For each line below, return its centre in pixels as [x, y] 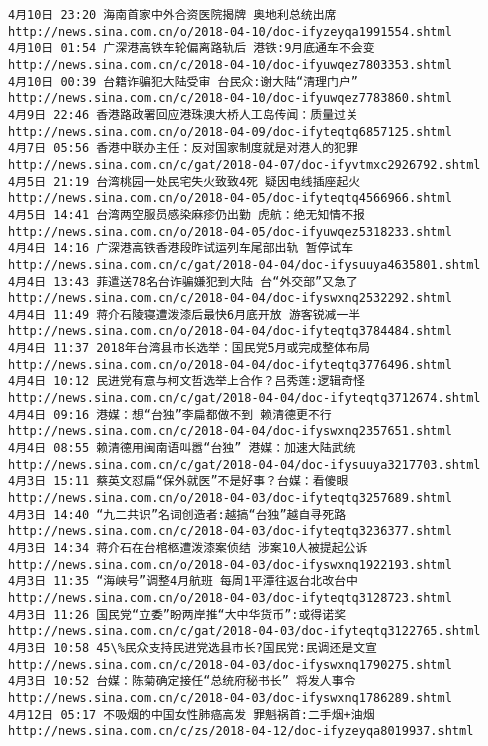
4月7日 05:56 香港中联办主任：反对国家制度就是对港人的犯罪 [183, 148]
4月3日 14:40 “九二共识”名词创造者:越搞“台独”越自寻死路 [177, 514]
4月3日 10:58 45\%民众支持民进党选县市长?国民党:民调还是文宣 [192, 647]
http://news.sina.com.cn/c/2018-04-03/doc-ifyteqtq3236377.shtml [230, 531]
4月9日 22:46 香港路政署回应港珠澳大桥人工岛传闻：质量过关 [183, 114]
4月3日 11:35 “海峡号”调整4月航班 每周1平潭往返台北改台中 [183, 581]
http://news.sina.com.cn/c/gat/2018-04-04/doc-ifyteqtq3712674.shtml [244, 398]
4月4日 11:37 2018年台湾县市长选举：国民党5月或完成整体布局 [189, 348]
